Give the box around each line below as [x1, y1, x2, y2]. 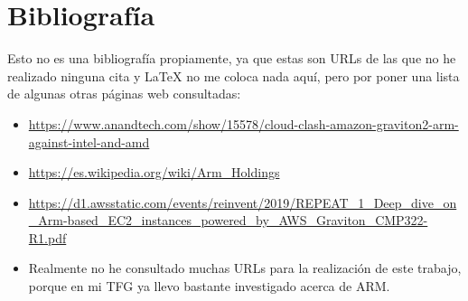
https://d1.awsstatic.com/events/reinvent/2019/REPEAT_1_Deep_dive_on [28, 193, 457, 212]
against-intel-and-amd [28, 132, 150, 151]
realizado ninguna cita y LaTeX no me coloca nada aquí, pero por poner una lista [7, 66, 460, 85]
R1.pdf [28, 228, 67, 247]
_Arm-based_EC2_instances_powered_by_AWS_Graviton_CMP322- [28, 211, 428, 230]
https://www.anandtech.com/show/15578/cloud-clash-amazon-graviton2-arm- [28, 114, 459, 133]
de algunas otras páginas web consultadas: [7, 84, 241, 103]
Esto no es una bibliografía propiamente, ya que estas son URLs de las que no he [7, 49, 456, 68]
